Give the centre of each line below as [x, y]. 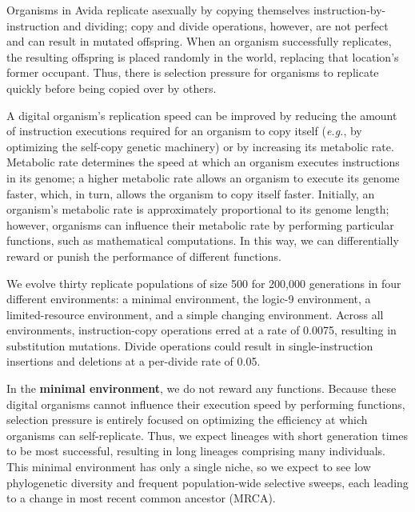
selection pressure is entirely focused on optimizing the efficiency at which [187, 420]
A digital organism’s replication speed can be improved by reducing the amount [202, 115]
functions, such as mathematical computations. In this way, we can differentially [203, 240]
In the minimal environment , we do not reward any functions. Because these [202, 388]
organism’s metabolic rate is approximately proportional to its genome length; [198, 209]
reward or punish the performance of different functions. [144, 256]
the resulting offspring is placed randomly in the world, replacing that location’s [203, 56]
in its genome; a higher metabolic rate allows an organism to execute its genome [203, 177]
